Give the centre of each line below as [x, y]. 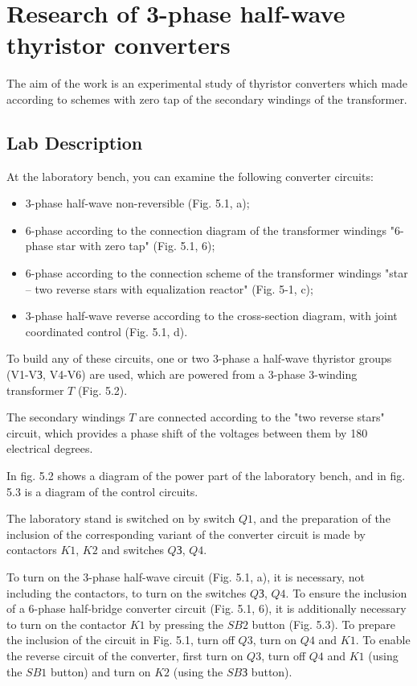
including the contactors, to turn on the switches [127, 592]
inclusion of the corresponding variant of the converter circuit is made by [186, 534]
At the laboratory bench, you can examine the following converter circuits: [190, 176]
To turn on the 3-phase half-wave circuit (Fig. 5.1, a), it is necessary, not [186, 576]
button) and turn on [101, 671]
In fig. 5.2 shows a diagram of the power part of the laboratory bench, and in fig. [206, 476]
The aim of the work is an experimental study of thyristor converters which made [207, 83]
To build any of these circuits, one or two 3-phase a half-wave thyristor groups [199, 358]
